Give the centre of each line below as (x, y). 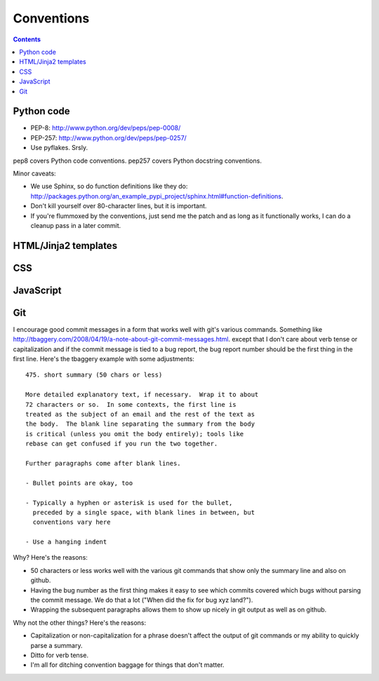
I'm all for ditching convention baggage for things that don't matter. (127, 665)
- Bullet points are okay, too (79, 483)
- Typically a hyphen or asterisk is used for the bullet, (129, 503)
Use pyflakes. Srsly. (59, 148)
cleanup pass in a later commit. (76, 225)
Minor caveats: (34, 173)
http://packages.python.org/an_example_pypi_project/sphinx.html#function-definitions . (157, 196)
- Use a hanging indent (66, 542)
